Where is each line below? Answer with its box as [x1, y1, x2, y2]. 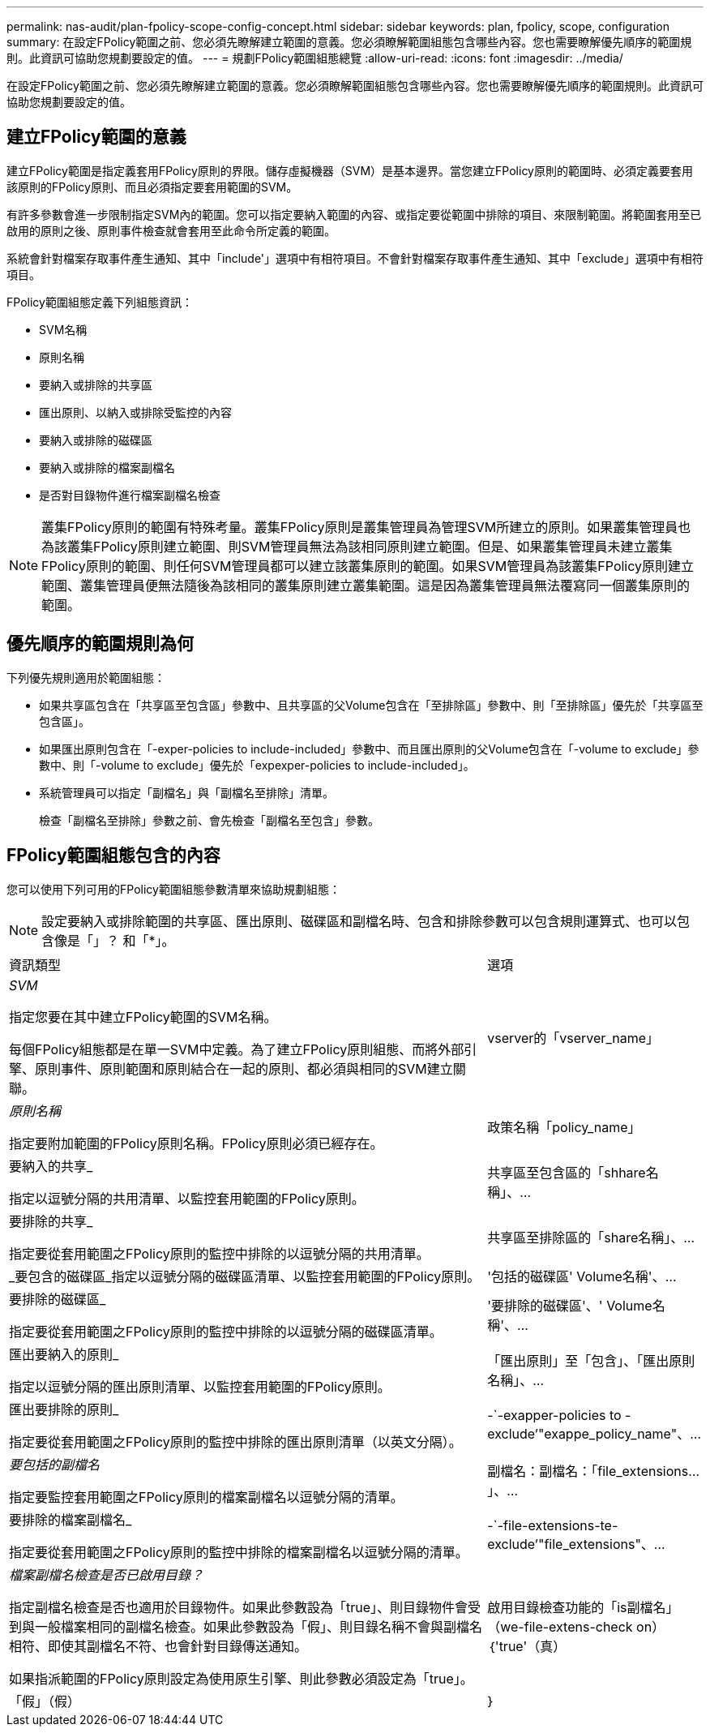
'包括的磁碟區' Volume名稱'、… [487, 1268, 677, 1285]
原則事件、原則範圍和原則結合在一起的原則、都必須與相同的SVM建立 [35, 1060, 453, 1077]
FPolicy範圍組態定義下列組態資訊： [6, 294, 193, 309]
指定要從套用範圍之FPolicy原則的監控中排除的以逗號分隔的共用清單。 [9, 1245, 430, 1262]
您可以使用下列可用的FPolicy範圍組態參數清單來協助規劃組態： [6, 882, 340, 896]
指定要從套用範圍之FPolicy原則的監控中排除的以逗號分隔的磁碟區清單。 [9, 1323, 443, 1340]
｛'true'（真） [487, 1637, 567, 1654]
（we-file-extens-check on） [487, 1618, 665, 1635]
